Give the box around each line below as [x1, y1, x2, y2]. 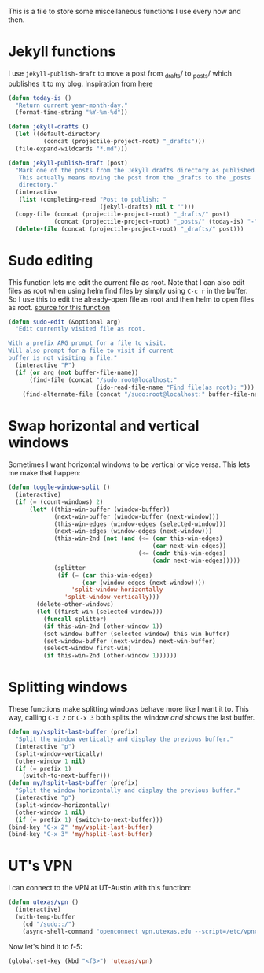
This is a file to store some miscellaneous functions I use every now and [8, 7, 241, 16]
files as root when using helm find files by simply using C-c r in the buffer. [8, 286, 248, 295]
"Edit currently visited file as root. [15, 325, 146, 333]
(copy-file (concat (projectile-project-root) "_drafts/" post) [15, 210, 230, 218]
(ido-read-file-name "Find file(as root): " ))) [95, 383, 255, 391]
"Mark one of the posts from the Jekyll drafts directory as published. [15, 166, 258, 174]
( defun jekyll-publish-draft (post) [8, 159, 128, 167]
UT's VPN [8, 857, 73, 875]
